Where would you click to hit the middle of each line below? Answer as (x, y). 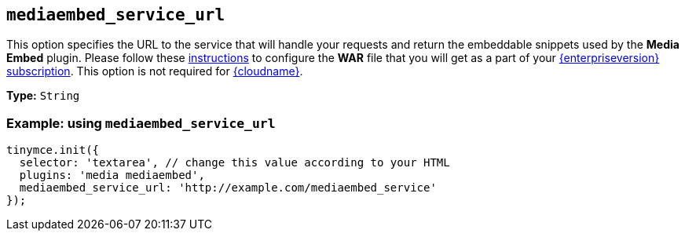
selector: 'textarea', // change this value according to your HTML (234, 163)
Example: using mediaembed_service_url (141, 123)
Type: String (43, 96)
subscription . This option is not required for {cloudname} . (155, 71)
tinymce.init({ (53, 150)
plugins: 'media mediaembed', (112, 175)
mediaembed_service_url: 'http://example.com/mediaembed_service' (228, 188)
